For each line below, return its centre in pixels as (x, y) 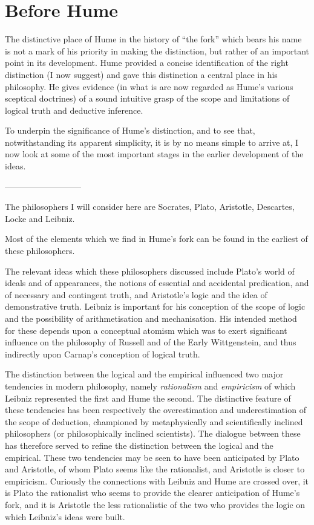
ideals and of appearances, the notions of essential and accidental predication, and (157, 283)
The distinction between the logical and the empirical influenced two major (144, 374)
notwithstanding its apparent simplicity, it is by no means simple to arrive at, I (152, 142)
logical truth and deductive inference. (74, 110)
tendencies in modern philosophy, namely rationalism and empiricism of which (150, 386)
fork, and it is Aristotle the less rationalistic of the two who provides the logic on (155, 504)
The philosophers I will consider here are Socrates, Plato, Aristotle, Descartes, (150, 207)
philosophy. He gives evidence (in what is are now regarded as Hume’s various (149, 86)
